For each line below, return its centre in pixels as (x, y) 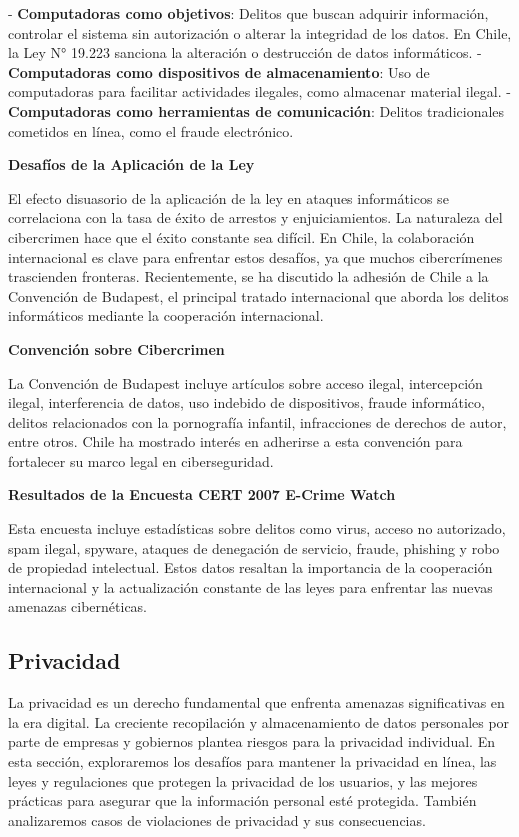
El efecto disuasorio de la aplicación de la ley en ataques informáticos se (228, 197)
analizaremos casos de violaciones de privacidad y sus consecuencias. (217, 819)
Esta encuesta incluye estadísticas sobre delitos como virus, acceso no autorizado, (257, 528)
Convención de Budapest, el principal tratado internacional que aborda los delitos (258, 295)
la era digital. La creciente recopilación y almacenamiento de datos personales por (259, 721)
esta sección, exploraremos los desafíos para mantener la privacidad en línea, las (252, 761)
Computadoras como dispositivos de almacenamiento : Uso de (219, 71)
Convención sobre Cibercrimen (116, 348)
